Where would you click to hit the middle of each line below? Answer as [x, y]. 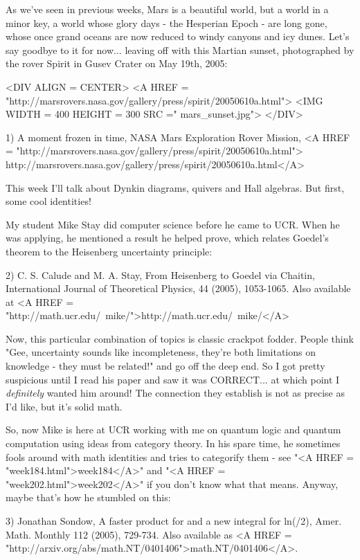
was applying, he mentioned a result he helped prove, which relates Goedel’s [167, 238]
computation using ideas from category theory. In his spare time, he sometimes [173, 443]
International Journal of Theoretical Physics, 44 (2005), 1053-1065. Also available [178, 288]
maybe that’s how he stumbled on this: [88, 497]
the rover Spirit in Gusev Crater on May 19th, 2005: [117, 63]
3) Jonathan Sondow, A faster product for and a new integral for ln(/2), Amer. [174, 521]
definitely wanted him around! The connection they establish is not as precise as [175, 393]
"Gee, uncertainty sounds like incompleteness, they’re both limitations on [161, 352]
